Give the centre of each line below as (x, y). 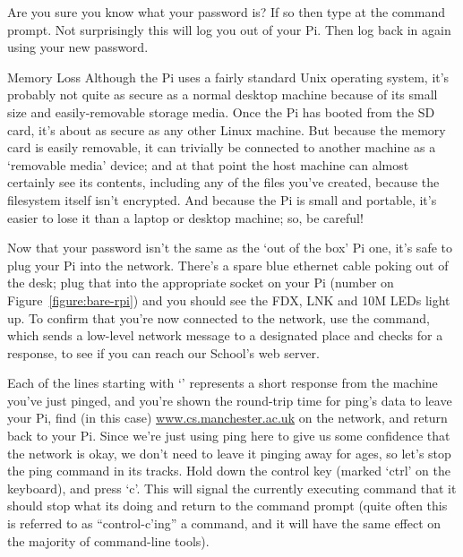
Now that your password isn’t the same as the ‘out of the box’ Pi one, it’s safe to (230, 248)
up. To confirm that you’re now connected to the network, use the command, (219, 317)
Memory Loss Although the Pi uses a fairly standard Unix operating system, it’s (228, 77)
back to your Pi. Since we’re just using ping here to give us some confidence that (229, 436)
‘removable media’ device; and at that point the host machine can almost (208, 164)
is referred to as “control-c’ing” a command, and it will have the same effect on (224, 523)
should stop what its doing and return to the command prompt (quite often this (227, 506)
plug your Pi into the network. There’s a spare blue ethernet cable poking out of (228, 265)
